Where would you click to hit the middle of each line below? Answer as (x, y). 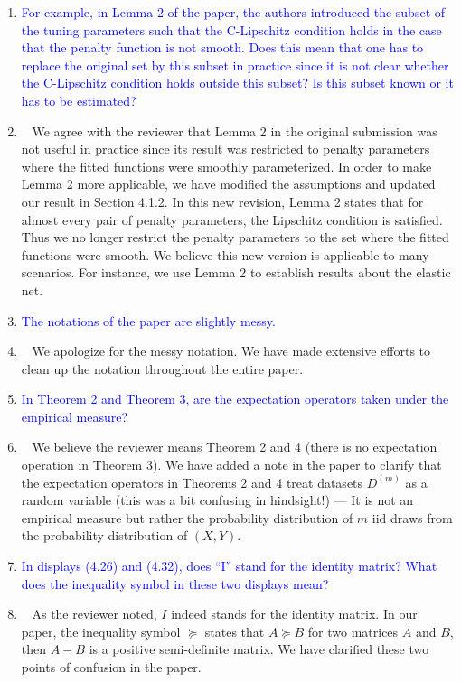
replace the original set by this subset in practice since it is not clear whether (235, 65)
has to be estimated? (79, 100)
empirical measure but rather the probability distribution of (187, 517)
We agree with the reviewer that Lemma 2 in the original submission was (235, 131)
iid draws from (412, 517)
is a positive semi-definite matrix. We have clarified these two (259, 649)
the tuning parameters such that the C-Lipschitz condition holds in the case (231, 29)
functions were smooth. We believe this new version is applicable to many (225, 254)
